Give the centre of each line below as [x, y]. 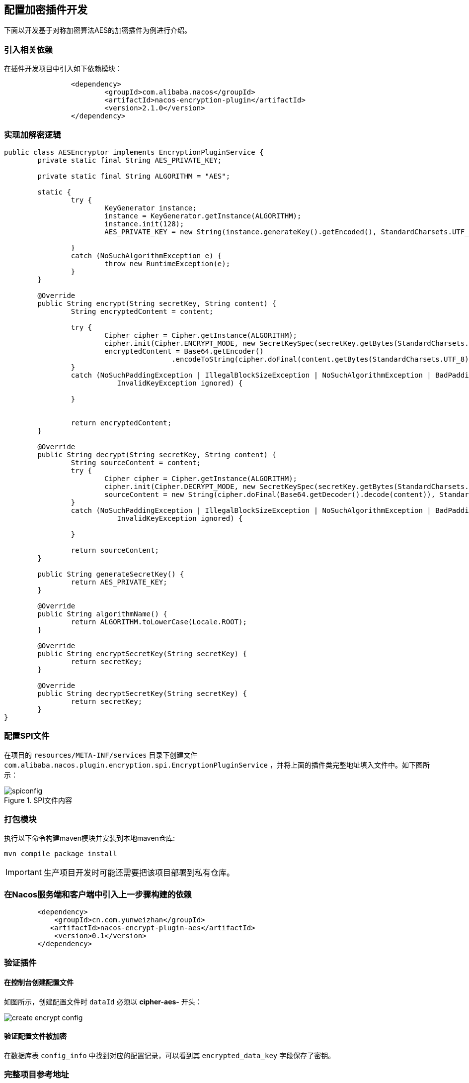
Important [24, 872]
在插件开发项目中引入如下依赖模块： [63, 69]
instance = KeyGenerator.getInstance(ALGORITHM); [203, 216]
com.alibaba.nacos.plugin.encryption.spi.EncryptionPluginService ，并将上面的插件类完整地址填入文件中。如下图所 [217, 765]
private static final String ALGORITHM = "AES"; [134, 176]
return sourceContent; [115, 550]
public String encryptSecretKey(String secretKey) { [142, 653]
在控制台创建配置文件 [39, 983]
